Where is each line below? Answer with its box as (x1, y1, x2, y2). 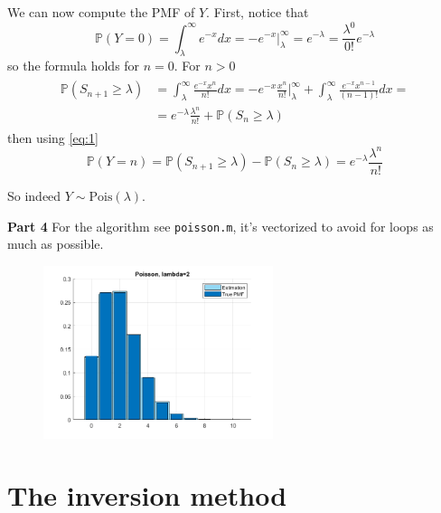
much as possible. (7, 234, 104, 253)
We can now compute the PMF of (7, 3, 195, 21)
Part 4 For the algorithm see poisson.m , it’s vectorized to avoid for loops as (7, 216, 434, 235)
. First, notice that (206, 3, 309, 21)
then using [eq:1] (7, 128, 99, 147)
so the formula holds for (7, 56, 140, 75)
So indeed (7, 185, 61, 204)
